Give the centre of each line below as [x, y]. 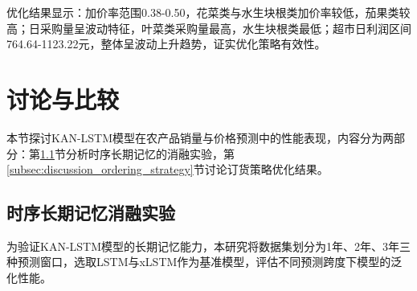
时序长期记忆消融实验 [91, 213]
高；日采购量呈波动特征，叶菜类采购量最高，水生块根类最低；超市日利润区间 [209, 28]
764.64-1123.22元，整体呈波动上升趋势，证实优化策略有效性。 [166, 44]
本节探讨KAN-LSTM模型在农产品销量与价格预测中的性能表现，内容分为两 [200, 137]
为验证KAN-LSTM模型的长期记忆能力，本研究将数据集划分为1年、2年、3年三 [209, 246]
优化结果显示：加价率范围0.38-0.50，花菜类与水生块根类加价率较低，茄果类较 [208, 12]
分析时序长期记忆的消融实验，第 [150, 153]
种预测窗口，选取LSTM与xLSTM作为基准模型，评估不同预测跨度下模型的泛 [204, 262]
